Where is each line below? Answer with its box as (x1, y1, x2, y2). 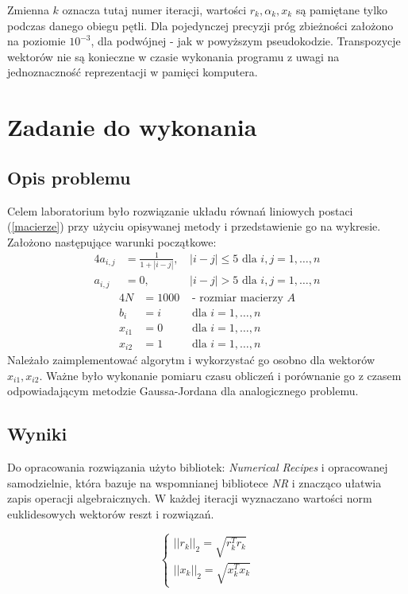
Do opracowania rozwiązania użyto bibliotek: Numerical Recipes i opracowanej (7, 459, 388, 476)
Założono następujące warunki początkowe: (7, 233, 217, 250)
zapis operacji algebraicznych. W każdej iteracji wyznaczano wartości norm (7, 490, 372, 507)
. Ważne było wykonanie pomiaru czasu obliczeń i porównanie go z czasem (39, 367, 402, 383)
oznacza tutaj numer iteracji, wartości (62, 2, 247, 17)
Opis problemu (7, 165, 131, 189)
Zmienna (7, 2, 49, 17)
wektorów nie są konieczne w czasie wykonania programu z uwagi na (7, 48, 340, 64)
